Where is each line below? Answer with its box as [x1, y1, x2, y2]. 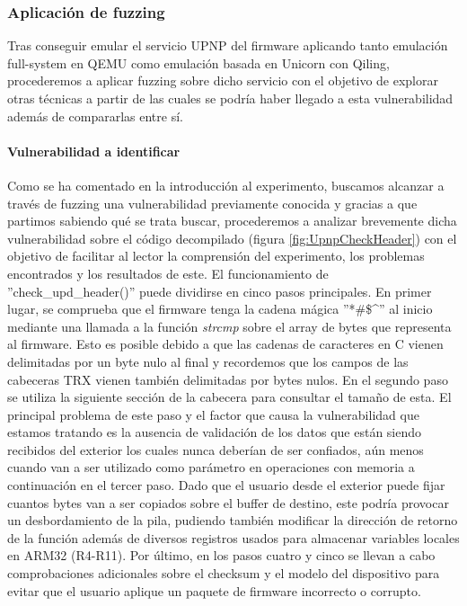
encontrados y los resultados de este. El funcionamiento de [7, 263, 329, 282]
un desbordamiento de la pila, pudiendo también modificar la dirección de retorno [7, 511, 458, 530]
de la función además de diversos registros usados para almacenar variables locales [7, 528, 460, 547]
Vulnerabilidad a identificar [7, 141, 181, 160]
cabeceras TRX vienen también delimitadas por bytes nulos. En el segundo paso [7, 370, 448, 388]
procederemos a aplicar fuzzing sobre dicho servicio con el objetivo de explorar [7, 71, 438, 90]
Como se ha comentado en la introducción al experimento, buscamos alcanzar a [7, 175, 445, 194]
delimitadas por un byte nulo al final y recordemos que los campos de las [7, 352, 409, 370]
